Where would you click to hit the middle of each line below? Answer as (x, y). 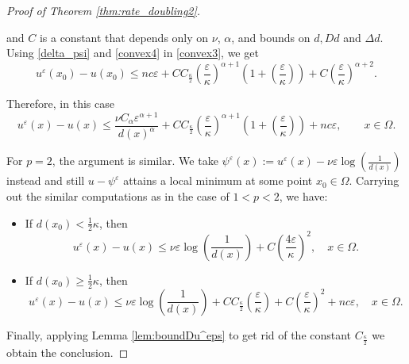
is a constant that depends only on (124, 37)
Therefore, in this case (60, 103)
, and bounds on (271, 37)
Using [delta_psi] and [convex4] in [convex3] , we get (133, 53)
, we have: (303, 195)
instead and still (46, 180)
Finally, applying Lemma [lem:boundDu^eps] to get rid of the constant (179, 334)
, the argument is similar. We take (135, 161)
